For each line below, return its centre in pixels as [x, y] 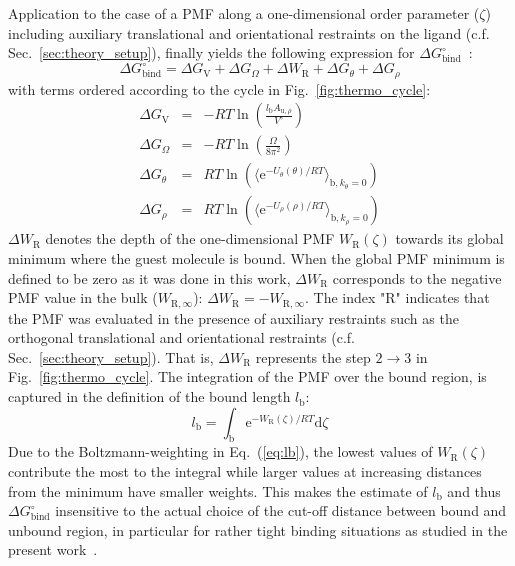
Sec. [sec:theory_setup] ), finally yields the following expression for [211, 52]
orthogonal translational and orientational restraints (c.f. [181, 337]
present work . [53, 549]
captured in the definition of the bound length [149, 396]
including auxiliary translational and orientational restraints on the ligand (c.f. [249, 32]
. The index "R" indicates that [397, 297]
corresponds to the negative [417, 277]
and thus [474, 490]
